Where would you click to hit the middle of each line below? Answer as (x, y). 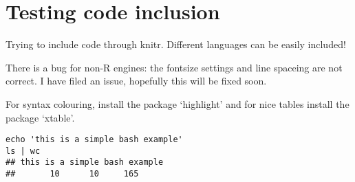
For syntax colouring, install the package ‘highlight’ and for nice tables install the (177, 103)
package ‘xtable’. (40, 117)
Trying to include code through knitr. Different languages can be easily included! (176, 44)
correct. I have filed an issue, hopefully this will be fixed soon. (136, 81)
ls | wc (23, 151)
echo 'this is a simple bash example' (94, 140)
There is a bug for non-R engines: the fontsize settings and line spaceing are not (174, 67)
